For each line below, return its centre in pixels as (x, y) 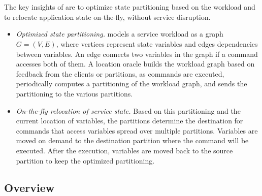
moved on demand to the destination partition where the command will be (132, 140)
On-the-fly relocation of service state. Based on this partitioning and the (128, 110)
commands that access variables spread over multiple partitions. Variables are (137, 130)
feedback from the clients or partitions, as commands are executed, (120, 73)
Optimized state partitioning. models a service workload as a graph (120, 34)
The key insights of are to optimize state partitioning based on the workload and (130, 7)
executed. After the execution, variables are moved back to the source (124, 150)
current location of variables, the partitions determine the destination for (129, 121)
